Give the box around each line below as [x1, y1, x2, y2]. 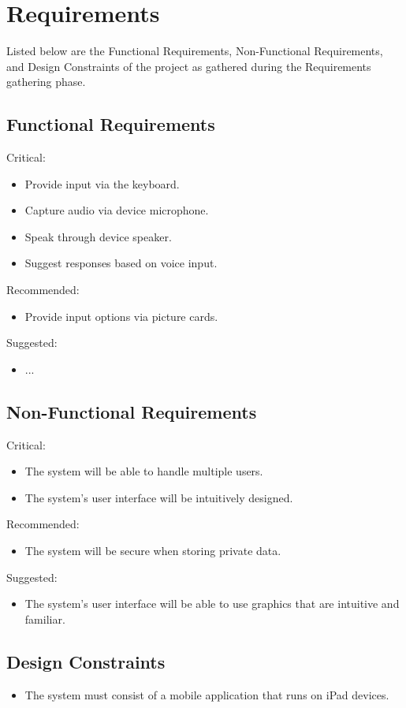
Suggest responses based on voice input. [24, 255, 218, 271]
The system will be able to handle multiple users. [24, 463, 263, 479]
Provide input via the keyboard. [24, 175, 180, 192]
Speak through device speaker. [24, 228, 172, 244]
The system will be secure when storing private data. [24, 542, 281, 559]
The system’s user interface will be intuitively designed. [24, 489, 293, 505]
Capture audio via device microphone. [24, 202, 209, 218]
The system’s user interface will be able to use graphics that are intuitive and [24, 595, 400, 612]
